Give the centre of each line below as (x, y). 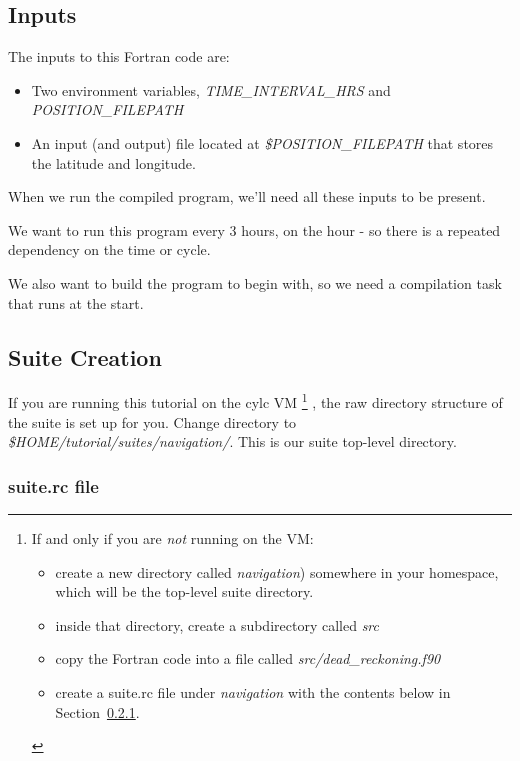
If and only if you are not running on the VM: (172, 538)
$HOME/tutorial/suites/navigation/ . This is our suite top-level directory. (232, 441)
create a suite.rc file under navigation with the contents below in (253, 691)
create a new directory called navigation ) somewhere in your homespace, (277, 571)
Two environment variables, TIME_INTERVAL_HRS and (211, 89)
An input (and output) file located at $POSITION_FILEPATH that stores (262, 142)
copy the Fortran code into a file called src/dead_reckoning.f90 (248, 658)
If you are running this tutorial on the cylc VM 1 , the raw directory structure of (255, 400)
